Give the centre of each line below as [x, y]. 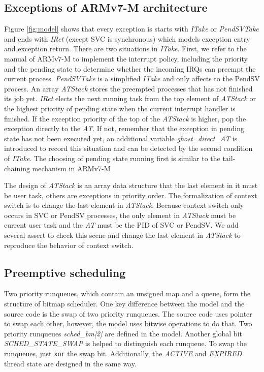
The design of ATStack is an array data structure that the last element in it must [131, 185]
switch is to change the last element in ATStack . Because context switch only [124, 205]
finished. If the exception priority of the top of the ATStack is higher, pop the [125, 118]
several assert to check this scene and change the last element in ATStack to [122, 235]
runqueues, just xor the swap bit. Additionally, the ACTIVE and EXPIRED [123, 353]
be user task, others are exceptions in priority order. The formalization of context [131, 195]
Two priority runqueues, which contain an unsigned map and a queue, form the [127, 293]
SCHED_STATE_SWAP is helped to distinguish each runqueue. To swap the [125, 343]
